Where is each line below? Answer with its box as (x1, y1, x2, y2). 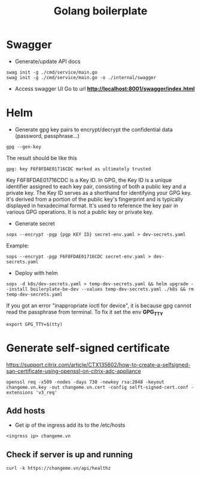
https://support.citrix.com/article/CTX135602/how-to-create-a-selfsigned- (6, 361, 191, 368)
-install (6, 286, 28, 292)
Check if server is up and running (6, 449, 133, 460)
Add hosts (6, 406, 45, 416)
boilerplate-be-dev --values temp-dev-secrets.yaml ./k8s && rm (30, 286, 194, 292)
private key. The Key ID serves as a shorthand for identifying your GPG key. (6, 189, 192, 196)
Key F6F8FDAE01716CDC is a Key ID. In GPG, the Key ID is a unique (6, 176, 172, 183)
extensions (6, 390, 33, 396)
